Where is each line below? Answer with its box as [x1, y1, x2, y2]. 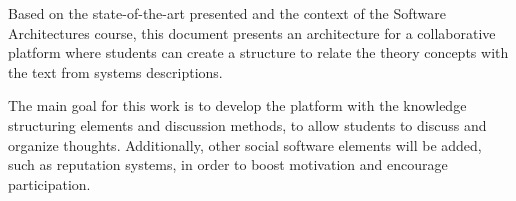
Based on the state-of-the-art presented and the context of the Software [8, 3, 447, 23]
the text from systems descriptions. [8, 61, 223, 82]
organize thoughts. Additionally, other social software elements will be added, [8, 134, 482, 155]
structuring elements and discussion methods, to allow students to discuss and [8, 114, 487, 135]
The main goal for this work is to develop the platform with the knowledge [8, 95, 467, 116]
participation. [8, 173, 91, 194]
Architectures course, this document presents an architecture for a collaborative [8, 22, 496, 43]
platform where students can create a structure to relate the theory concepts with [8, 42, 509, 63]
